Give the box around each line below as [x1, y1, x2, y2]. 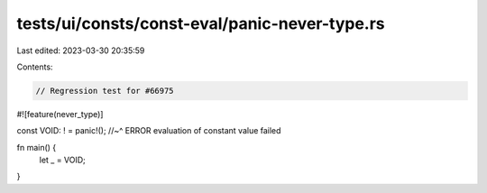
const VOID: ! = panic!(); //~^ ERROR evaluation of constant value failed [16, 125, 281, 136]
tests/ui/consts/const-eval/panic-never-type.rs [16, 14, 385, 33]
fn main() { [16, 142, 57, 152]
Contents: [16, 61, 53, 72]
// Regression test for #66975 [35, 86, 175, 96]
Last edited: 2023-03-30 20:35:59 [16, 45, 145, 56]
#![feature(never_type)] [16, 108, 104, 119]
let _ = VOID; [39, 154, 86, 166]
